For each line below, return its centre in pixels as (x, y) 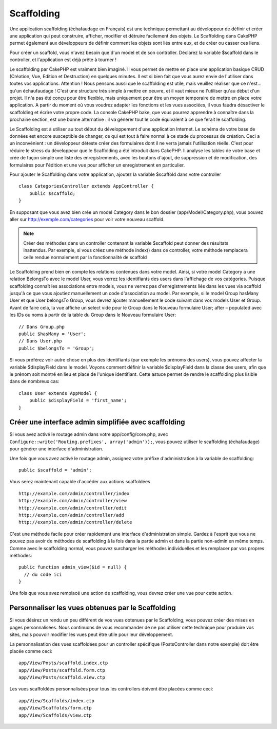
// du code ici (43, 574)
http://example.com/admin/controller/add (71, 515)
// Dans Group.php (42, 327)
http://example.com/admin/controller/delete (76, 522)
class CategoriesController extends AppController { (86, 186)
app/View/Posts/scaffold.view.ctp (62, 678)
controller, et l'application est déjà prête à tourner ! (63, 60)
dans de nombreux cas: (34, 381)
